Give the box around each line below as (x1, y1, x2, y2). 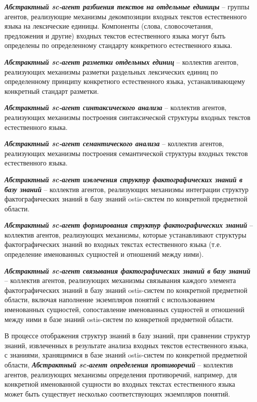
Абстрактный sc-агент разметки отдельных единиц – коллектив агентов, (4, 56, 239, 67)
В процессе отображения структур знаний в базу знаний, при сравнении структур (4, 330, 250, 341)
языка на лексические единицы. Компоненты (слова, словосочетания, (4, 21, 213, 31)
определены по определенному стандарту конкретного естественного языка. (4, 40, 232, 50)
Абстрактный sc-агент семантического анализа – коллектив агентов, (4, 138, 224, 149)
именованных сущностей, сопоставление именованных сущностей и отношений (4, 304, 245, 315)
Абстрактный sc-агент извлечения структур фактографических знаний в (4, 174, 243, 184)
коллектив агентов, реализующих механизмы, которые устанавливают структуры (4, 229, 247, 240)
